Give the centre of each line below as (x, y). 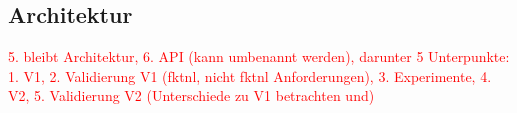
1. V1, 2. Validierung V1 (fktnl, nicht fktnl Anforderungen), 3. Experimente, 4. (250, 75)
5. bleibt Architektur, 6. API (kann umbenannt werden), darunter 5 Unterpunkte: (259, 56)
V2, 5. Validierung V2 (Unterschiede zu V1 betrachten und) (191, 95)
